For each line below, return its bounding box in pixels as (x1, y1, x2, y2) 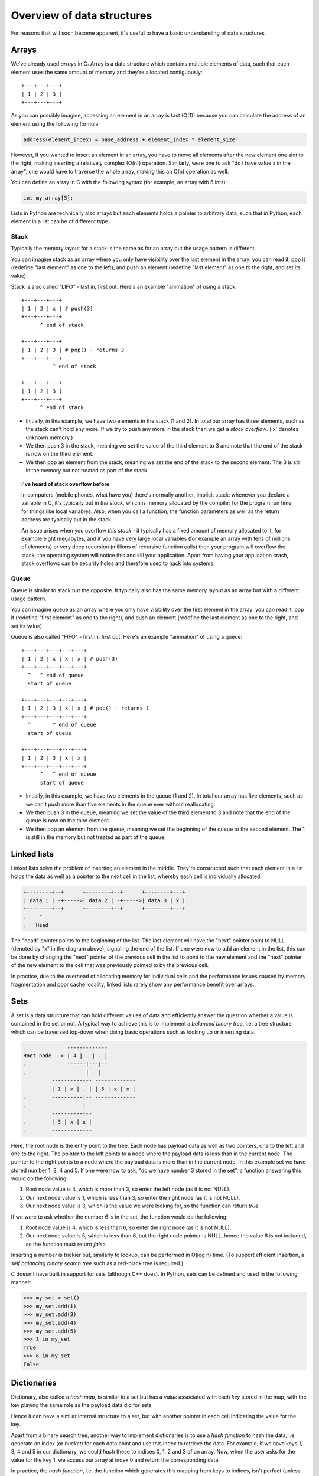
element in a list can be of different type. (11, 218, 110, 225)
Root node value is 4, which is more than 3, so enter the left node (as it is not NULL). (25, 1186, 231, 1193)
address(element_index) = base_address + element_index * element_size (23, 136, 236, 143)
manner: (11, 1279, 32, 1286)
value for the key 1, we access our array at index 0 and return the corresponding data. (11, 1456, 220, 1464)
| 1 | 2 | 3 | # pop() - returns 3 (21, 346, 125, 353)
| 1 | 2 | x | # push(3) (21, 305, 93, 312)
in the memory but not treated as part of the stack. (25, 467, 149, 474)
